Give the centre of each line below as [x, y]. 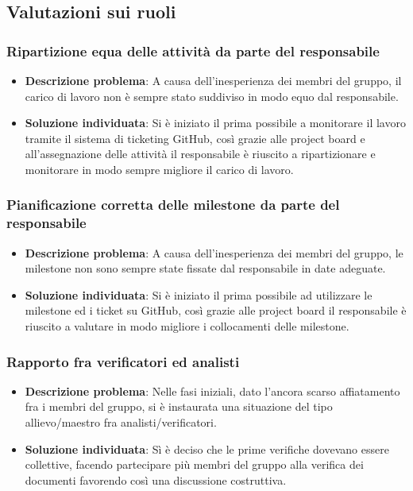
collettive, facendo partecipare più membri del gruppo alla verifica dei [194, 464]
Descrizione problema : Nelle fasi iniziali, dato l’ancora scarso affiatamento [212, 390]
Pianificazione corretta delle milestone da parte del [173, 205]
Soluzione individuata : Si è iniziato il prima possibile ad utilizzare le [199, 294]
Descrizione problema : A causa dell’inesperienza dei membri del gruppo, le [214, 252]
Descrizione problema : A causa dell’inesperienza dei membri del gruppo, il [213, 80]
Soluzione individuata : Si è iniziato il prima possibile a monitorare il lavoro [215, 123]
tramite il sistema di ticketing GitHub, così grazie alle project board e [195, 138]
